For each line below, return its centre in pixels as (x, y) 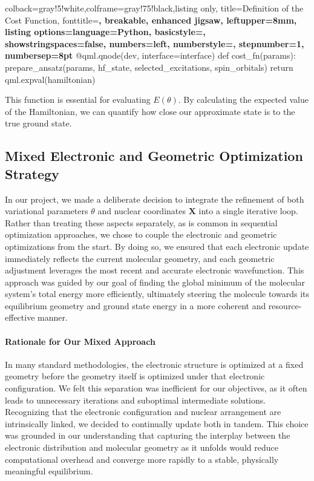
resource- (285, 305)
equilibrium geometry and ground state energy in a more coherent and (136, 305)
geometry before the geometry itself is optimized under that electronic (135, 376)
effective (20, 317)
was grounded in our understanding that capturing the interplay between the (148, 435)
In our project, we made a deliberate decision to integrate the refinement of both (155, 199)
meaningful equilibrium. (49, 471)
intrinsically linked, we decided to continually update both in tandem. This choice (157, 423)
